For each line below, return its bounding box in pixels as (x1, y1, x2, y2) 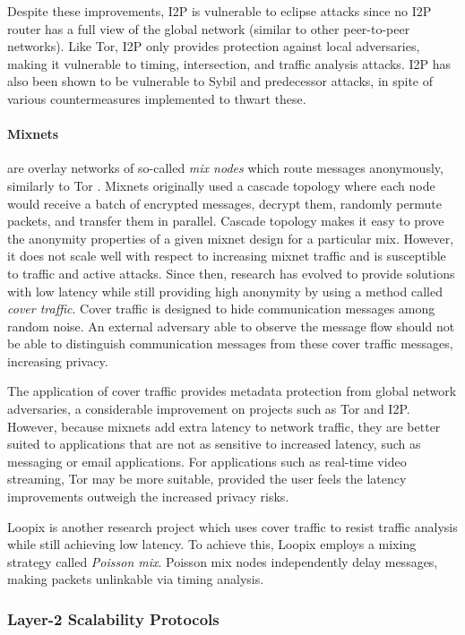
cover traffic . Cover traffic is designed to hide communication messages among (7, 299, 435, 318)
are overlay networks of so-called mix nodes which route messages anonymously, (7, 159, 443, 177)
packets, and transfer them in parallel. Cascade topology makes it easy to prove (7, 211, 444, 230)
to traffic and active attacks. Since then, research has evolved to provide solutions (7, 263, 455, 282)
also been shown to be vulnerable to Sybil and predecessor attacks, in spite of (7, 72, 434, 90)
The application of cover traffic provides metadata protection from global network (7, 382, 457, 400)
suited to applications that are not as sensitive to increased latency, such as (7, 434, 421, 453)
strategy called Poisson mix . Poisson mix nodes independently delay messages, (7, 552, 438, 571)
